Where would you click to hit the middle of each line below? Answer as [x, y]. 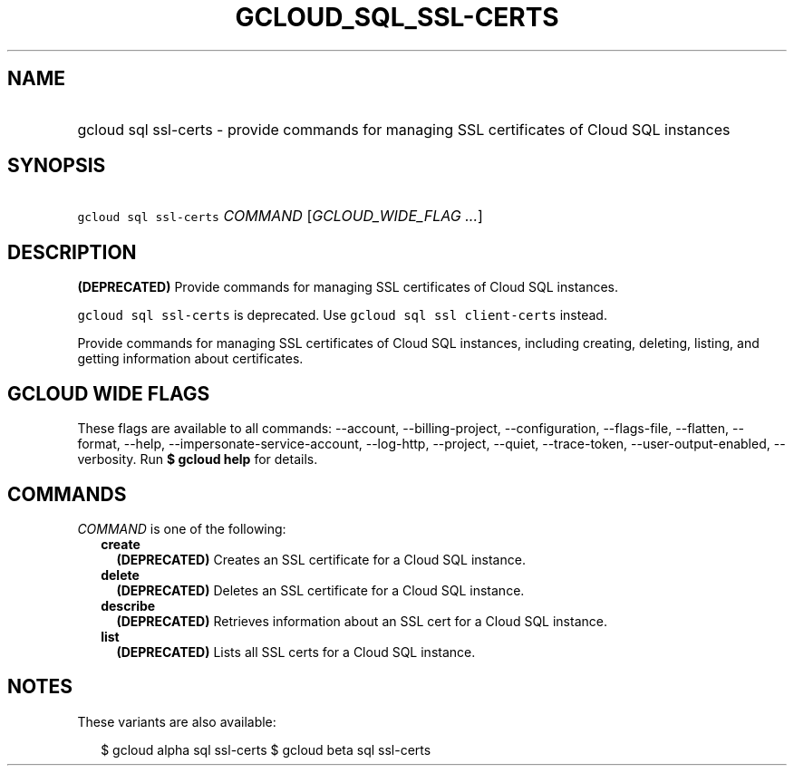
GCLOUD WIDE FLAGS [109, 393]
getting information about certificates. [190, 359]
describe [128, 605]
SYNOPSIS [57, 166]
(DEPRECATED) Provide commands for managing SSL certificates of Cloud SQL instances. [348, 287]
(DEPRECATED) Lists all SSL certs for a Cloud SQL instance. [296, 652]
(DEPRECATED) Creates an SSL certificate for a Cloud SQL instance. [321, 559]
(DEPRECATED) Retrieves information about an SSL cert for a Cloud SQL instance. [362, 621]
